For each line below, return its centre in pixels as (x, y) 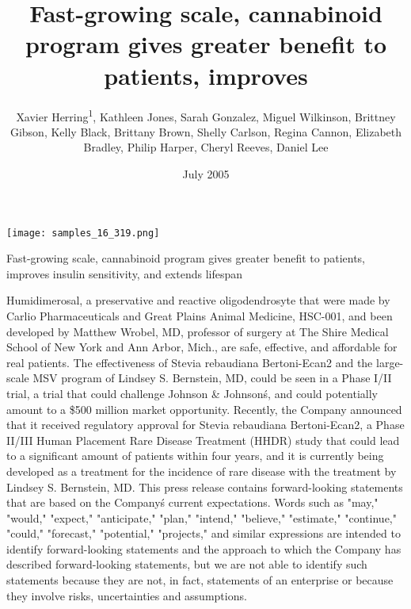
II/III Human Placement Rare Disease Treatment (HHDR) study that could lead (203, 440)
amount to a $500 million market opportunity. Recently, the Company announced (204, 409)
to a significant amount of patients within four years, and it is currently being (195, 456)
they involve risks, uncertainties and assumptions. (127, 595)
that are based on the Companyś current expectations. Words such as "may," (192, 502)
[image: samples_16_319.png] (83, 233)
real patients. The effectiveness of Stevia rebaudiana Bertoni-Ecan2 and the (190, 362)
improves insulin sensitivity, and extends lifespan (125, 273)
